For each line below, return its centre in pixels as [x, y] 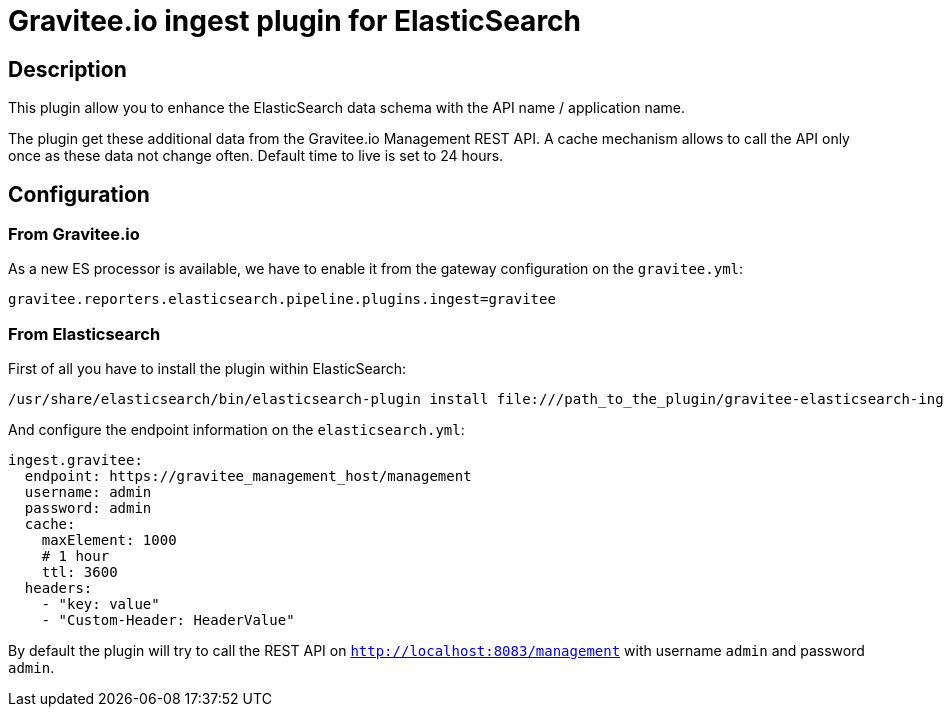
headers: [58, 588]
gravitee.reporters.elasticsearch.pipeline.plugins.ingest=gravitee [282, 299]
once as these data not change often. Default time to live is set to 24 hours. [256, 156]
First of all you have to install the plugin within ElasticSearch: [207, 369]
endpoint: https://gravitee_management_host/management [248, 476]
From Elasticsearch [84, 333]
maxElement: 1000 [109, 540]
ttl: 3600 [79, 572]
